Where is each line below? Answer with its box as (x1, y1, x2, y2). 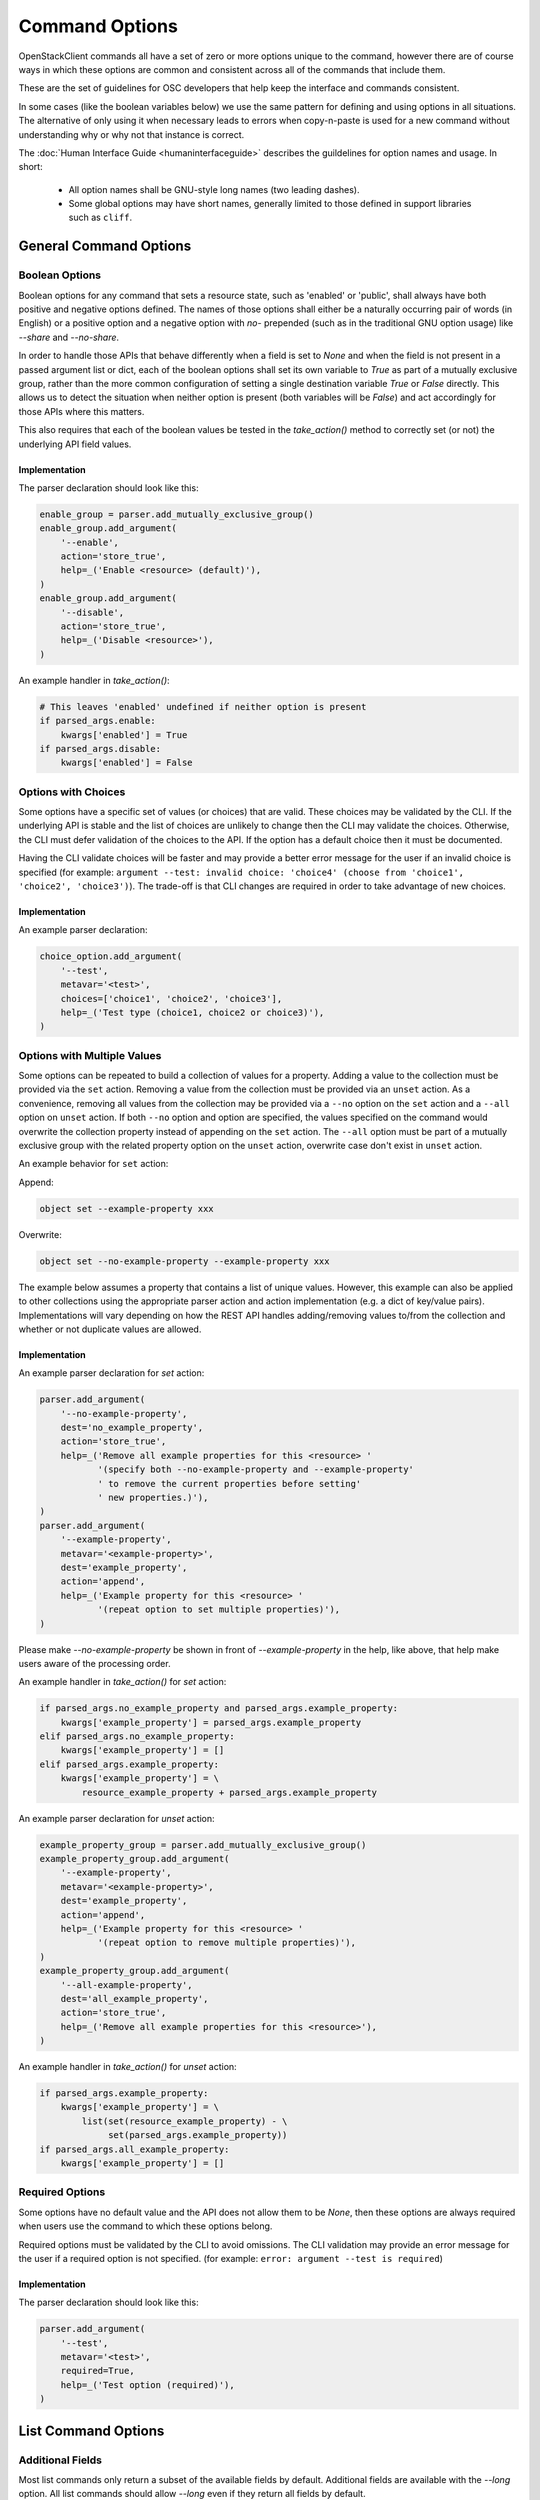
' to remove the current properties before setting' (97, 1478, 362, 1489)
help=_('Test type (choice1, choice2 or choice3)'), (60, 1006, 325, 1018)
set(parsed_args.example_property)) (108, 2130, 288, 2141)
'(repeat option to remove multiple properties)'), (97, 1937, 357, 1949)
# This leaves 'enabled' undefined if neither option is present (39, 701, 367, 712)
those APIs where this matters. (18, 405, 145, 417)
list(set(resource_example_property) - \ (81, 2115, 288, 2127)
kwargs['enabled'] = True (60, 729, 188, 740)
